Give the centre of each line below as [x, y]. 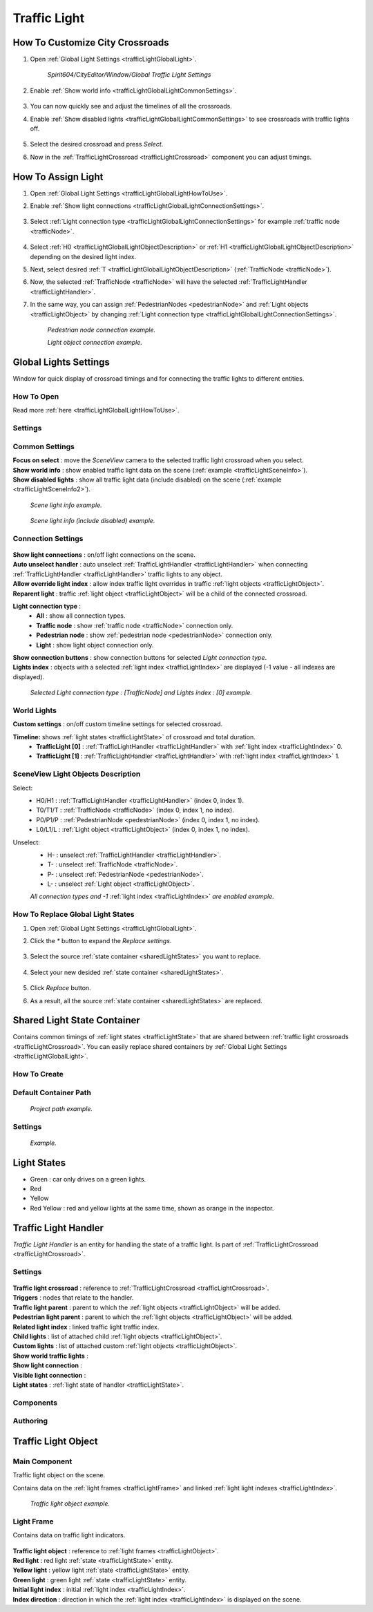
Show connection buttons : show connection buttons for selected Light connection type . [140, 657]
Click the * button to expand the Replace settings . [101, 941]
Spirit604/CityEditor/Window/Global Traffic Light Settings [129, 75]
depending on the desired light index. [83, 256]
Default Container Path [52, 1092]
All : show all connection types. [81, 616]
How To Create [38, 1074]
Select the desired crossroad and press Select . [97, 144]
